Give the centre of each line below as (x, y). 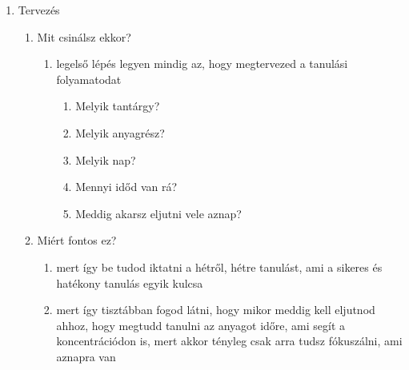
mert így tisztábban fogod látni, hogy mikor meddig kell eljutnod (216, 310)
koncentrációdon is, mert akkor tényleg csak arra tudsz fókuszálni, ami (229, 341)
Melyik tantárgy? (118, 106)
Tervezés (39, 10)
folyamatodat (89, 79)
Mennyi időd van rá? (126, 187)
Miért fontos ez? (77, 240)
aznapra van (86, 356)
